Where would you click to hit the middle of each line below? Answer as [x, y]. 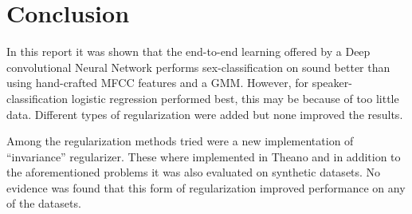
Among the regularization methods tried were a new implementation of [180, 141]
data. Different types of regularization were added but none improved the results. [205, 114]
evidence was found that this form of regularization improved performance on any [206, 187]
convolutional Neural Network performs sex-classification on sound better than [198, 67]
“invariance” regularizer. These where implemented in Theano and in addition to [204, 156]
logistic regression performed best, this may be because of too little [235, 98]
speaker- [332, 83]
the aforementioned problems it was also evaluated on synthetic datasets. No [194, 172]
